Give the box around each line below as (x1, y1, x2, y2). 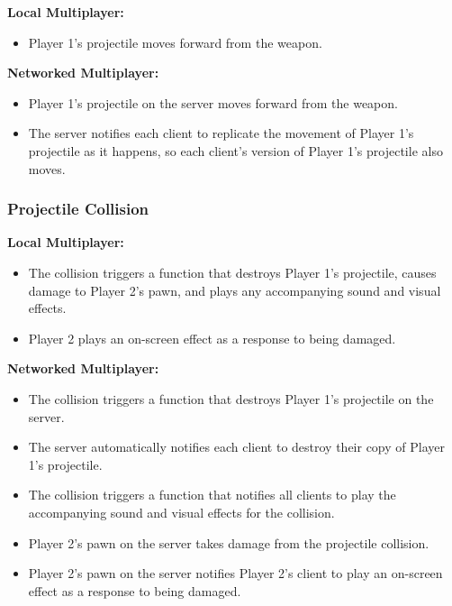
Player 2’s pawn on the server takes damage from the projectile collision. (28, 533, 429, 552)
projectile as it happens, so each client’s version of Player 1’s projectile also (28, 141, 443, 160)
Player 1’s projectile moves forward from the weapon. (28, 32, 322, 51)
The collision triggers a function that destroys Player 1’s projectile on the (28, 389, 434, 408)
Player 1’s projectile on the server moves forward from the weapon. (28, 93, 398, 112)
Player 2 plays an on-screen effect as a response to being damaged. (28, 328, 396, 347)
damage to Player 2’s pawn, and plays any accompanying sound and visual (28, 280, 441, 299)
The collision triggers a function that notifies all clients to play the (28, 485, 396, 504)
